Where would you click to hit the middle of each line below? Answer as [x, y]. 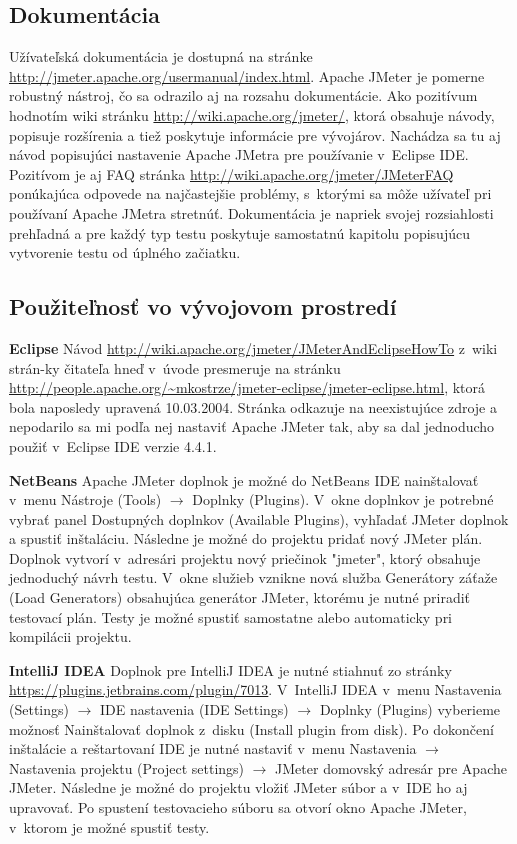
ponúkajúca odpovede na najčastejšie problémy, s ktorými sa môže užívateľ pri [250, 193]
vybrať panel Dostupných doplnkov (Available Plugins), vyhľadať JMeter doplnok [259, 518]
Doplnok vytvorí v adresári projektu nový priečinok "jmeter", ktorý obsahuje [245, 557]
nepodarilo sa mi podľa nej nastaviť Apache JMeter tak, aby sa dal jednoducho [252, 426]
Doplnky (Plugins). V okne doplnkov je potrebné [343, 499]
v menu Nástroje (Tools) [85, 499]
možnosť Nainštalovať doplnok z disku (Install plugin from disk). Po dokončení [251, 728]
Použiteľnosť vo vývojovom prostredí [203, 306]
